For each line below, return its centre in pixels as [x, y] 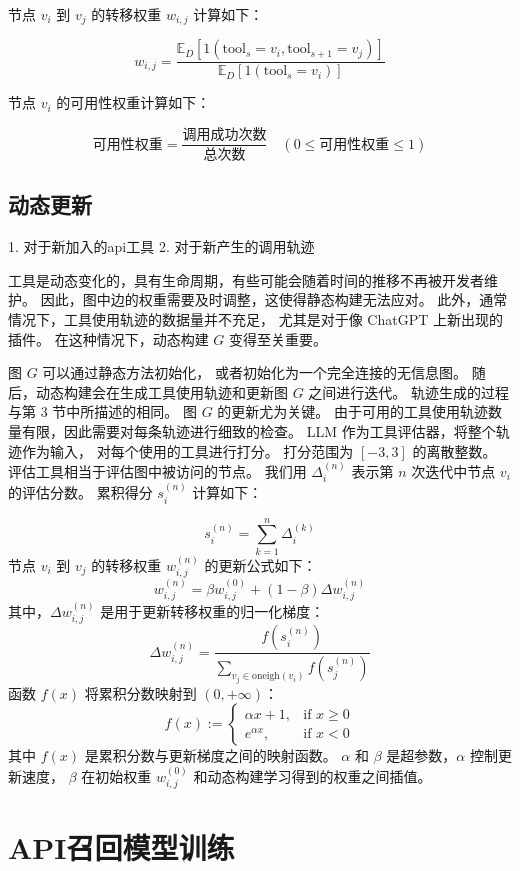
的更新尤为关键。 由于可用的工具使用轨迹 [352, 411]
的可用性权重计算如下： [133, 102]
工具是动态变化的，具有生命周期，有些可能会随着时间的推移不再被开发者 [246, 279]
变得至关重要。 [278, 338]
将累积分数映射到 [140, 692]
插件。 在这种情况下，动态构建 [108, 338]
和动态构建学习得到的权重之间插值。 [312, 775]
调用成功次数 [224, 135]
